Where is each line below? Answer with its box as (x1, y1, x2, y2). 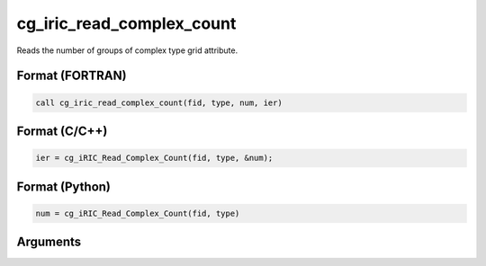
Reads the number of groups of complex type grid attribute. (16, 45, 238, 56)
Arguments (16, 235, 82, 250)
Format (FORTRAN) (16, 68, 127, 84)
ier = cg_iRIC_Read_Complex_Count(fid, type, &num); (35, 153, 274, 164)
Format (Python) (16, 179, 112, 194)
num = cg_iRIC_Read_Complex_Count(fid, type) (35, 208, 240, 218)
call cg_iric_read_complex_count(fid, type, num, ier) (35, 97, 283, 108)
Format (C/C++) (16, 123, 108, 138)
